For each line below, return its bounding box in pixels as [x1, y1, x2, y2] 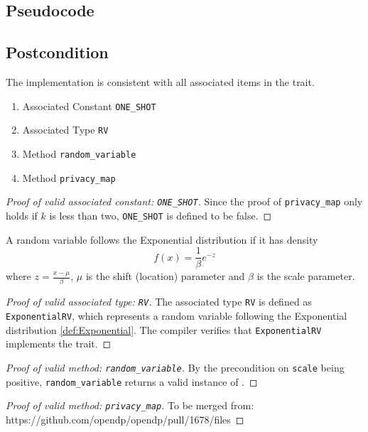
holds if [6, 207, 38, 222]
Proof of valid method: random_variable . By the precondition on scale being [6, 360, 345, 375]
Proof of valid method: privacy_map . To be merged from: [6, 398, 254, 413]
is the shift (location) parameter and [85, 269, 245, 283]
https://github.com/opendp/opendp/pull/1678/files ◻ [6, 412, 244, 427]
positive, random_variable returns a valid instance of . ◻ [6, 374, 258, 389]
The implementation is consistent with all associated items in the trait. [6, 74, 315, 89]
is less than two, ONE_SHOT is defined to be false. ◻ [49, 207, 272, 222]
